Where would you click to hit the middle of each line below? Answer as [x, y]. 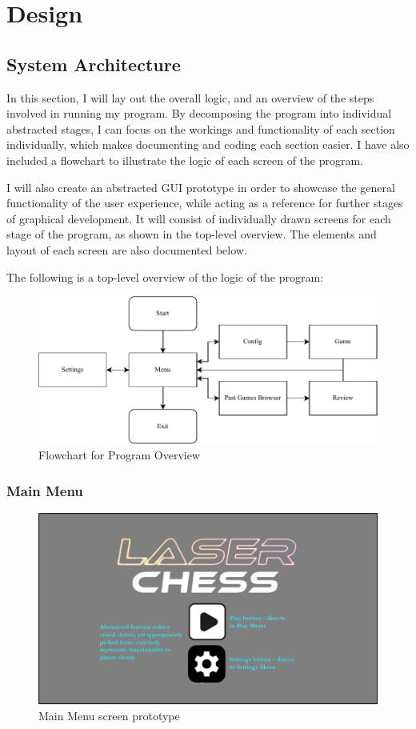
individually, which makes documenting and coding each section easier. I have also [208, 144]
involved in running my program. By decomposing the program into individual [199, 113]
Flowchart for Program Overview [120, 455]
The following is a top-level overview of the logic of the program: [165, 276]
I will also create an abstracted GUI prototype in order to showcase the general [201, 187]
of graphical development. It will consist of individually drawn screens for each [199, 218]
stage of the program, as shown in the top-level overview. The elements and [192, 234]
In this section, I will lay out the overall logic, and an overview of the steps [190, 97]
